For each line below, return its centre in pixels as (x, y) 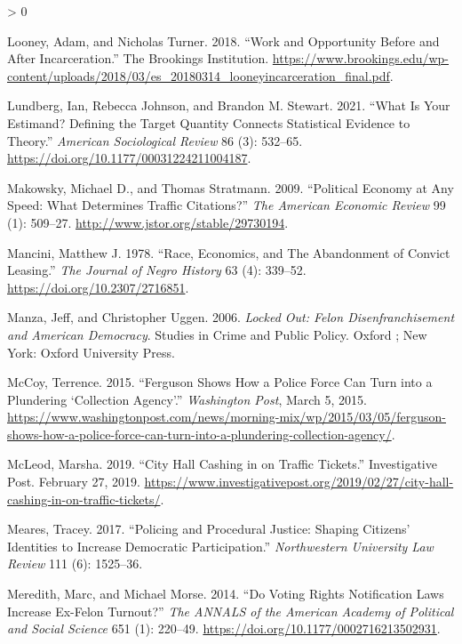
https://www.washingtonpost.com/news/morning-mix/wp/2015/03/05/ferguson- (227, 417)
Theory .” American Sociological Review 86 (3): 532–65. (155, 140)
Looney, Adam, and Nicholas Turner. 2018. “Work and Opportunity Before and (223, 40)
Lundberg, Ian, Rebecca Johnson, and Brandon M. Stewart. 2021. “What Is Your (229, 105)
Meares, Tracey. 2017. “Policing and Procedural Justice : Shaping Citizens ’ (209, 529)
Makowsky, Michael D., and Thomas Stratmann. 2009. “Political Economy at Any (231, 187)
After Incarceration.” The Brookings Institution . (138, 58)
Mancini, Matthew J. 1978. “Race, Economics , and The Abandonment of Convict (229, 252)
